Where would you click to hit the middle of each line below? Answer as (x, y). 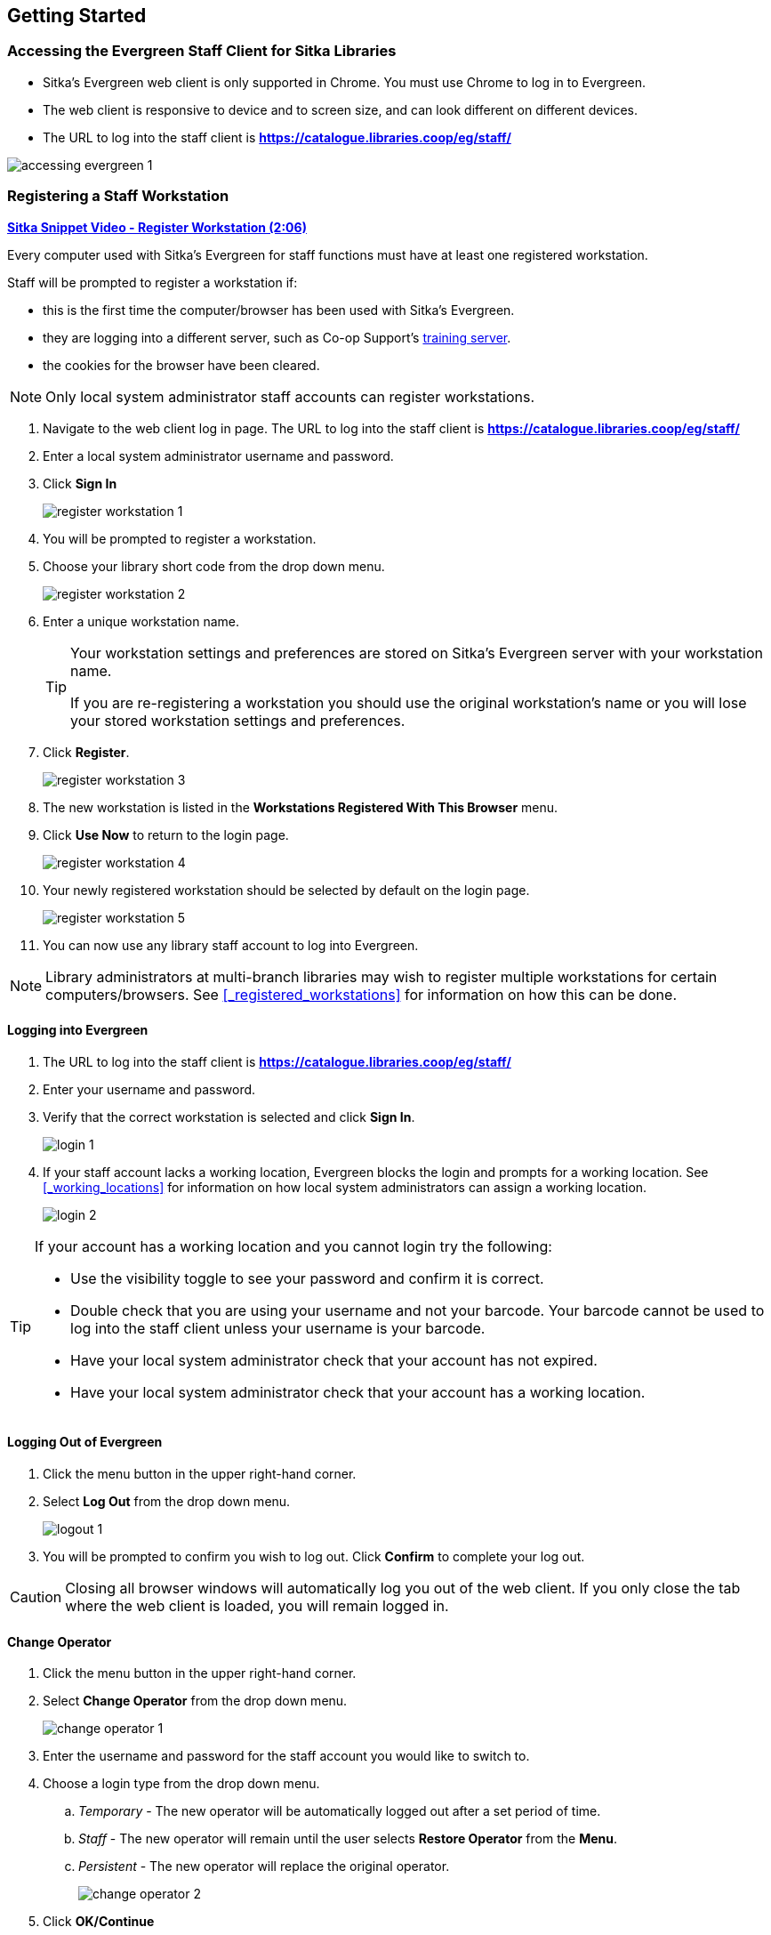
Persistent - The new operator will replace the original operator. (264, 1866)
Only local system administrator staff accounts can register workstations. (290, 396)
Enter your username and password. (149, 1089)
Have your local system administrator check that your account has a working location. (358, 1392)
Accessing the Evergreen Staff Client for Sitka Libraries (202, 51)
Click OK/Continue (99, 1922)
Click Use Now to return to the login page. (166, 834)
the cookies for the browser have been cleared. (181, 365)
